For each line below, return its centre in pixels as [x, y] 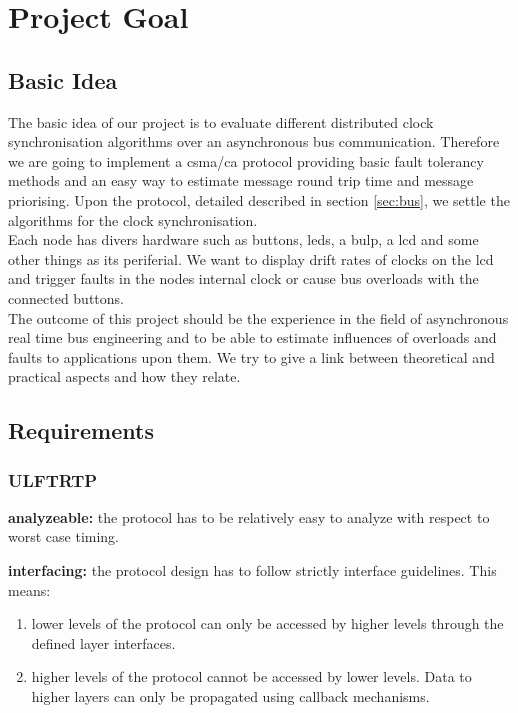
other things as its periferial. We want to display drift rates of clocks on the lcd [251, 258]
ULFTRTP [53, 479]
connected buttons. [66, 297]
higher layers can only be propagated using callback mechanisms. [230, 696]
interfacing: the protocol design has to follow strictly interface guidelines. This [252, 570]
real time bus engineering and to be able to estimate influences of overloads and [252, 337]
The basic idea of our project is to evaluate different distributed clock [221, 121]
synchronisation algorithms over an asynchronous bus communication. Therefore [254, 141]
